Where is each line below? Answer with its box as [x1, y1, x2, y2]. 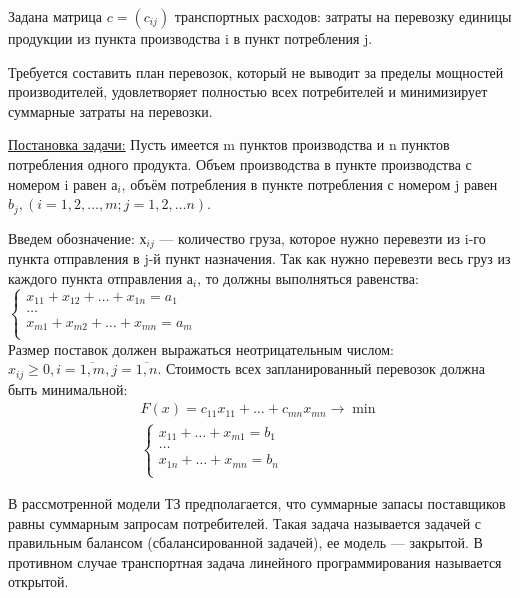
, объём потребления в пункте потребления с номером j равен [121, 173, 498, 194]
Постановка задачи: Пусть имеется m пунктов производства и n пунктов [8, 134, 450, 155]
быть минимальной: [8, 378, 128, 399]
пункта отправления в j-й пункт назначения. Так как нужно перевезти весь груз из [8, 248, 511, 269]
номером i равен [8, 173, 107, 194]
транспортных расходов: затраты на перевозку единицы [174, 6, 512, 26]
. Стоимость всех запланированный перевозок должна [157, 358, 485, 379]
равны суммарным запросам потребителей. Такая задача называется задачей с [8, 512, 482, 533]
